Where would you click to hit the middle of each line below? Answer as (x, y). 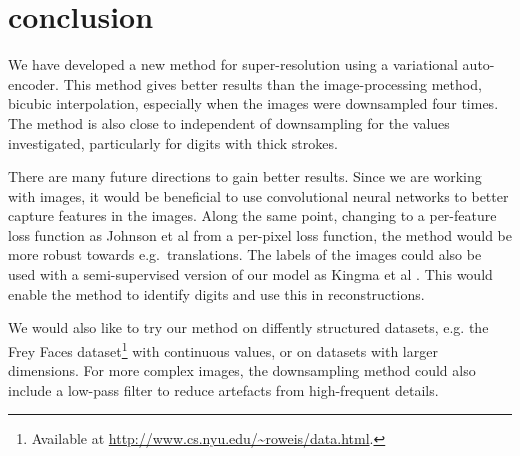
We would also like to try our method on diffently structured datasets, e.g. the (248, 327)
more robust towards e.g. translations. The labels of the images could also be (245, 254)
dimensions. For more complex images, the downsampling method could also (242, 370)
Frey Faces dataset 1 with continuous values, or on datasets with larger (223, 349)
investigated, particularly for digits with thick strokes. (173, 142)
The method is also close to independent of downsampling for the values (229, 122)
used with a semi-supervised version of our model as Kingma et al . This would (250, 274)
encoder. (33, 83)
